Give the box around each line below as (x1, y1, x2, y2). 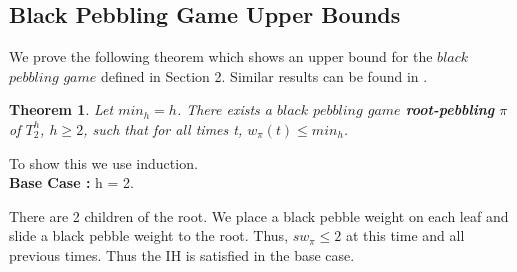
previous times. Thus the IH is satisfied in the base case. (9, 244, 355, 265)
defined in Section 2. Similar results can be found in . (100, 65, 428, 86)
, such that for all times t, (83, 118, 243, 139)
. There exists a (176, 99, 272, 120)
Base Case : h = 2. (9, 172, 134, 193)
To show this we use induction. (9, 152, 198, 173)
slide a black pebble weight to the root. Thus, (9, 225, 289, 246)
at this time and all (345, 225, 465, 246)
